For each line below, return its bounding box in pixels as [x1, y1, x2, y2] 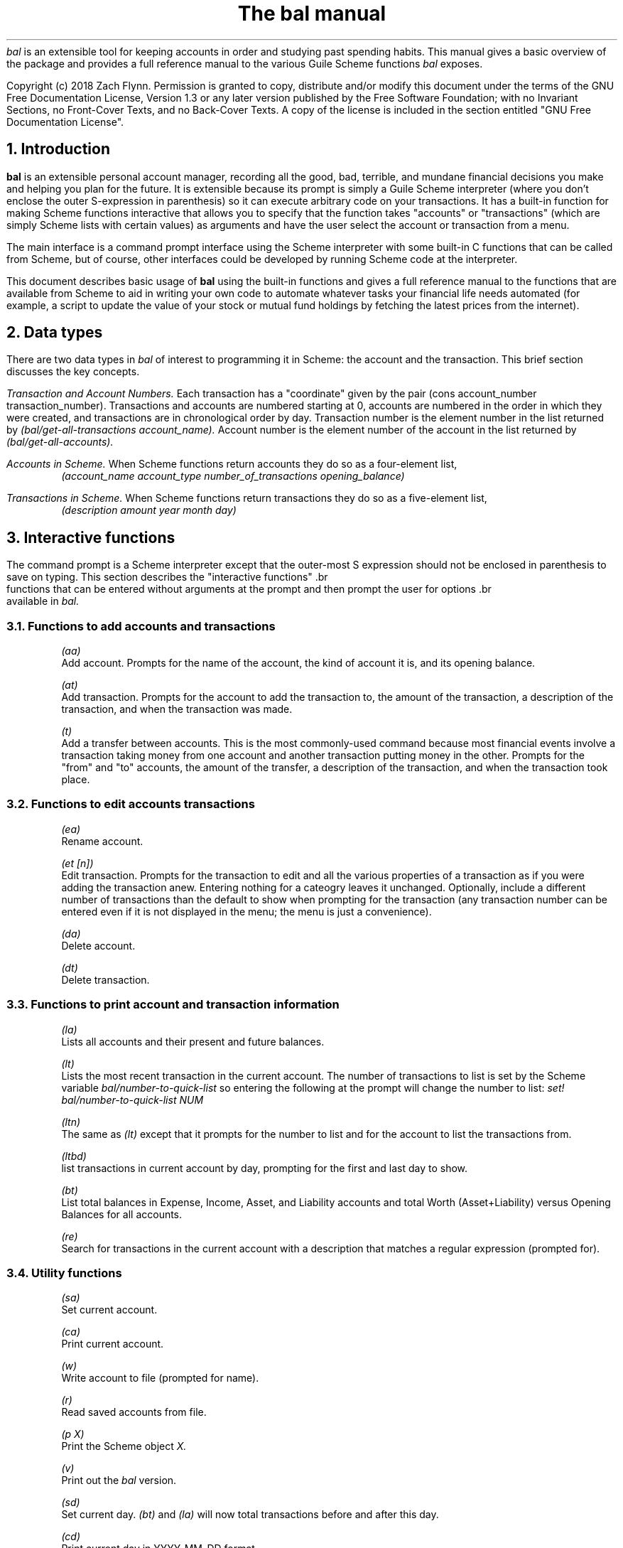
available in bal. [6, 595, 80, 608]
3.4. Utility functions [6, 1265, 122, 1280]
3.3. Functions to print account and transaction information [6, 997, 340, 1012]
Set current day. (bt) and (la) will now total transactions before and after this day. [61, 1508, 439, 1521]
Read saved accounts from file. [61, 1406, 207, 1419]
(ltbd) [61, 1149, 87, 1162]
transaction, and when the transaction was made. [61, 703, 293, 716]
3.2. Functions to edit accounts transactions [6, 797, 255, 812]
